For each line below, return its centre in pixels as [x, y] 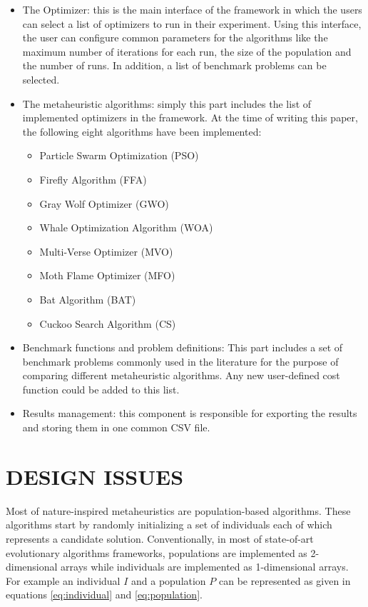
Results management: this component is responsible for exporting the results [190, 413]
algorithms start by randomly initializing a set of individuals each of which [169, 525]
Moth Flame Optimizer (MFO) [107, 275]
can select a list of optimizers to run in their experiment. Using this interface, [192, 23]
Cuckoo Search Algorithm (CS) [108, 323]
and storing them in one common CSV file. [116, 427]
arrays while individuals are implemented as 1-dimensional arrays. [205, 567]
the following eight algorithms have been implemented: [142, 131]
